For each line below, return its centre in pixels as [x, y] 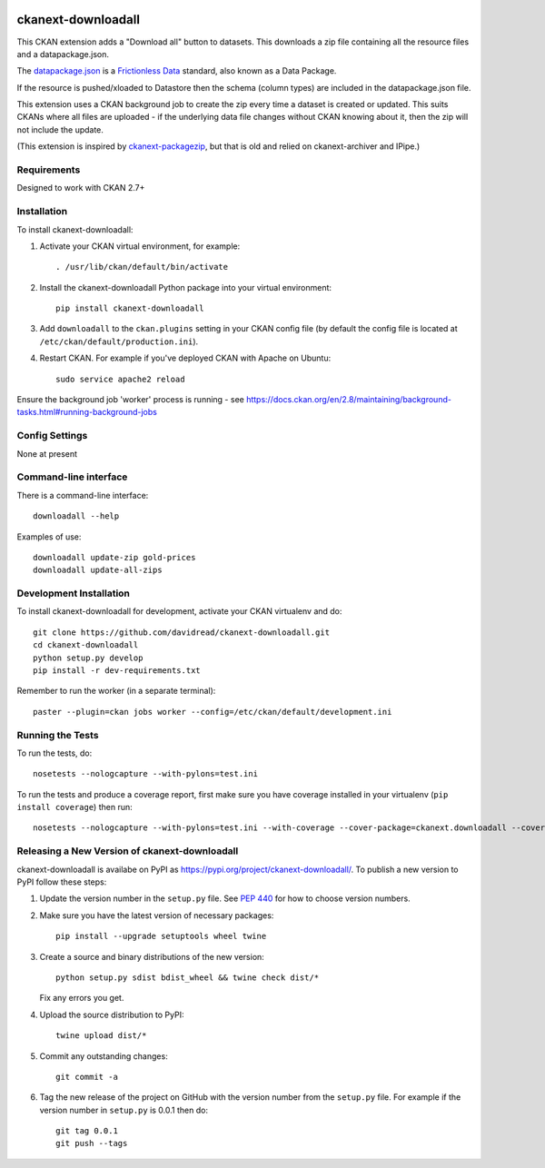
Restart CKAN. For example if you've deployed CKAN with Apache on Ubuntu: [185, 358]
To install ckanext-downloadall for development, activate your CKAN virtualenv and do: [179, 611]
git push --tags [92, 1143]
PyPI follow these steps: [62, 882]
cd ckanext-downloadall [86, 645]
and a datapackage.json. [63, 54]
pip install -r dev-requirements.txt [117, 670]
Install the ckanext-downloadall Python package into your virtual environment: [185, 287]
